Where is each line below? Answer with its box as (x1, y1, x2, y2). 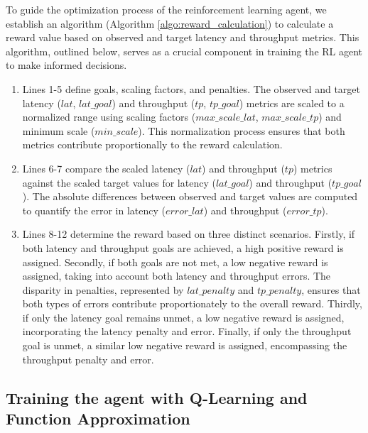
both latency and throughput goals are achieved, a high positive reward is (22, 240, 344, 255)
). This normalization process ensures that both (138, 123, 345, 138)
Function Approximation (6, 407, 190, 429)
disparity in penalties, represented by (22, 282, 184, 297)
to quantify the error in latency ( (22, 202, 166, 217)
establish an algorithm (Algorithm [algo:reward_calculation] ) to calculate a (6, 16, 334, 31)
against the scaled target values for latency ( (22, 175, 216, 190)
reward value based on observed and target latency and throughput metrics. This (6, 30, 359, 45)
